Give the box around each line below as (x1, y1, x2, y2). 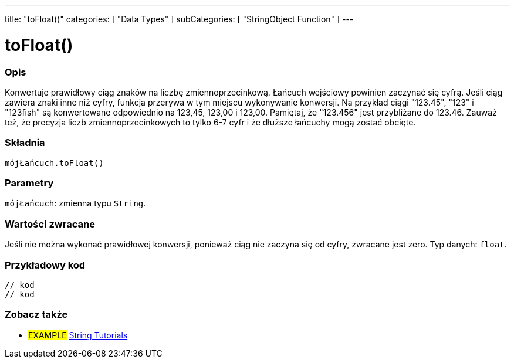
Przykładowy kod (5, 259, 86, 271)
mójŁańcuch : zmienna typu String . (5, 198, 146, 209)
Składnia (5, 137, 45, 149)
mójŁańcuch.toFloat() (5, 158, 104, 168)
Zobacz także (5, 308, 68, 321)
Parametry (5, 177, 54, 189)
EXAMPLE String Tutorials (28, 330, 128, 340)
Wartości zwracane (5, 218, 95, 230)
